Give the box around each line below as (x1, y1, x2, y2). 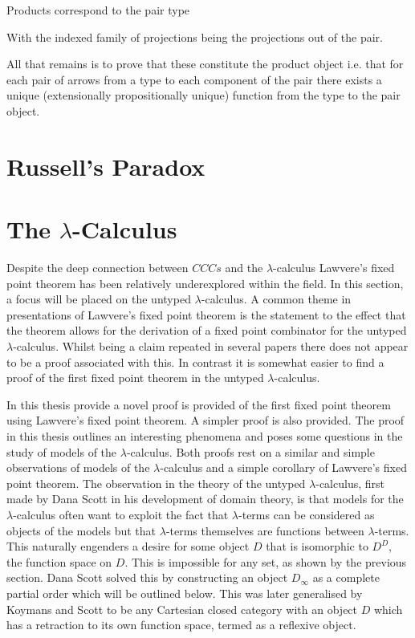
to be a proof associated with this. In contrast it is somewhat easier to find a (6, 353, 384, 370)
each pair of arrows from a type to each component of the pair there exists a (6, 71, 382, 87)
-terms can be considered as (238, 506, 375, 522)
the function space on (6, 553, 112, 570)
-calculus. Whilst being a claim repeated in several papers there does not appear (13, 338, 409, 355)
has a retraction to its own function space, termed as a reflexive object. (6, 616, 356, 633)
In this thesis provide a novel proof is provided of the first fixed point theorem (6, 396, 391, 412)
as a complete (312, 569, 380, 586)
